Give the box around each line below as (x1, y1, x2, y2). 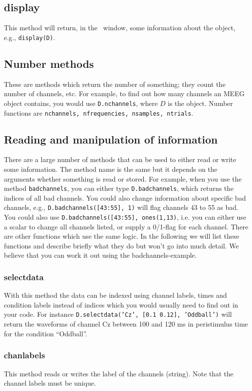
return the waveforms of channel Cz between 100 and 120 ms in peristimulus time (4, 319, 248, 329)
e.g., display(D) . (4, 32, 56, 42)
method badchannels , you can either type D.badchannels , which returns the (4, 183, 234, 193)
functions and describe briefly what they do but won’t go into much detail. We (4, 240, 239, 250)
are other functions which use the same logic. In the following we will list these (4, 231, 239, 241)
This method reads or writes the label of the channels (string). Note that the (4, 368, 233, 378)
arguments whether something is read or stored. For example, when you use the (4, 173, 242, 184)
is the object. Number (168, 98, 233, 108)
